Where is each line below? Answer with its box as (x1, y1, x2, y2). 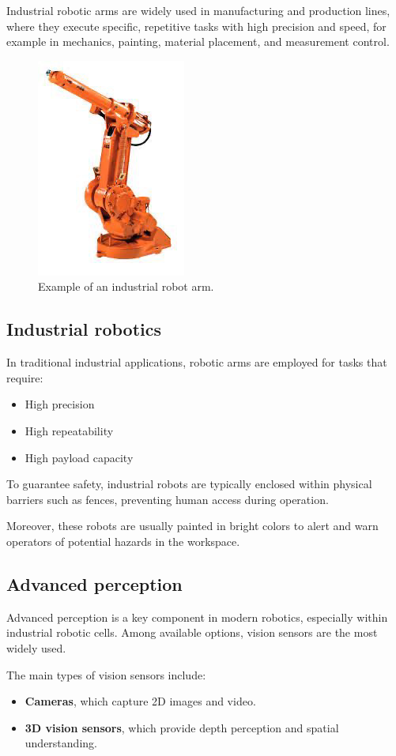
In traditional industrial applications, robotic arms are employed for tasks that (6, 354, 387, 370)
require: (6, 369, 43, 386)
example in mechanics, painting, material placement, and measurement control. (6, 33, 390, 50)
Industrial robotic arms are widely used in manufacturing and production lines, (6, 2, 390, 18)
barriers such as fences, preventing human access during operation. (6, 491, 329, 507)
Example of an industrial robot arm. (38, 278, 214, 295)
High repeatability (25, 422, 114, 438)
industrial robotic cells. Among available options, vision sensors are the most (6, 624, 378, 641)
